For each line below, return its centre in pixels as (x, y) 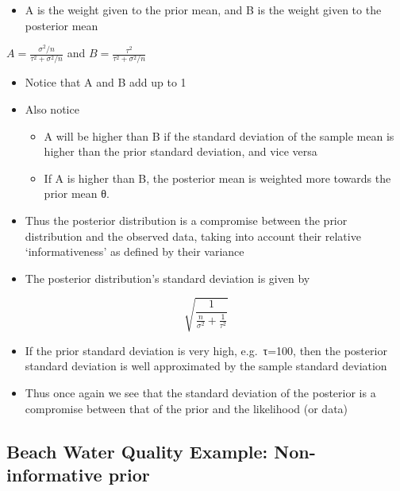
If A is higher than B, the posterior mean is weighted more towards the (217, 178)
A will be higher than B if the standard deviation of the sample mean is (219, 135)
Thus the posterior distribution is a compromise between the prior (186, 220)
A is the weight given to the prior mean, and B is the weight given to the (203, 10)
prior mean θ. (77, 193)
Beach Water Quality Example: (137, 451)
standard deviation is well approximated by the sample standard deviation (206, 366)
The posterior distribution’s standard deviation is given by (167, 278)
